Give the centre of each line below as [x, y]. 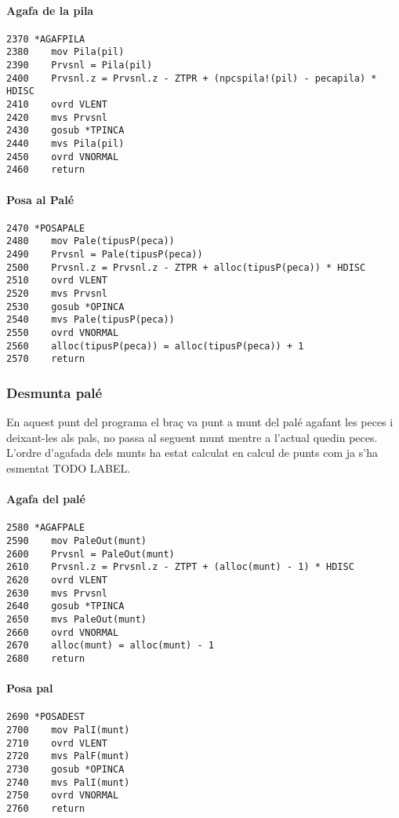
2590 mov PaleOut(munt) [76, 541]
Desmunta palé [54, 392]
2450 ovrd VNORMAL [63, 157]
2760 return [46, 809]
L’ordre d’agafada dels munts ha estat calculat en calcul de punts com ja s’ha [192, 453]
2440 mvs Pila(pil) [65, 144]
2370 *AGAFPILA [46, 39]
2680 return [46, 658]
